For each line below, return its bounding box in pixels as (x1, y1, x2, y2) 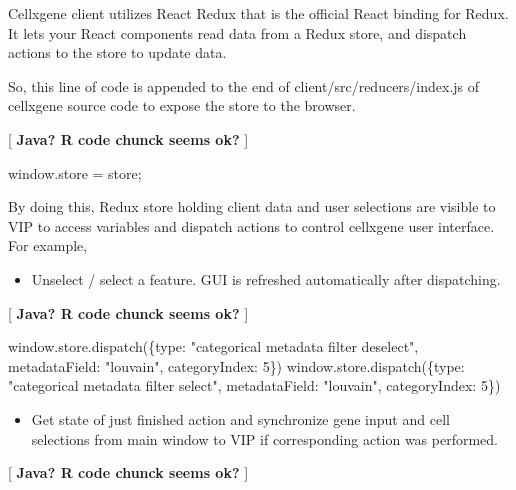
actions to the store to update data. (8, 42, 227, 63)
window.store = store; (8, 162, 142, 183)
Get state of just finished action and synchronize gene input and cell (31, 408, 450, 429)
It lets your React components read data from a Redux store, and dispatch (8, 22, 467, 43)
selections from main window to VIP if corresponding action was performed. (31, 428, 498, 449)
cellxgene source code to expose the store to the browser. (8, 95, 356, 116)
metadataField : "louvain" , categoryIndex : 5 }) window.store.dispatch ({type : (8, 355, 465, 376)
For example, (8, 235, 88, 256)
